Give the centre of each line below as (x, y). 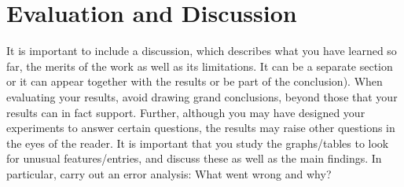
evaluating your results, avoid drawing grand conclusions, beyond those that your (202, 96)
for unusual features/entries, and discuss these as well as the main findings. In (194, 158)
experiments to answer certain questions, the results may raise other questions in (201, 128)
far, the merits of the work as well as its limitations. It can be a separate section (200, 66)
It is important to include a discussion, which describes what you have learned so (202, 51)
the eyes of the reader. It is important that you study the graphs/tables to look (198, 143)
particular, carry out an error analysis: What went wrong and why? (169, 173)
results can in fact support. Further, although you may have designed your (186, 112)
